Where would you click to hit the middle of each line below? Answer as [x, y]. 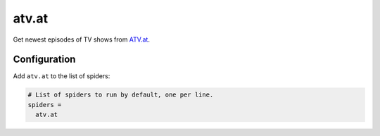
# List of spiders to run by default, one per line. [121, 95]
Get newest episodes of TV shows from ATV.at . [82, 39]
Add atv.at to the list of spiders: [62, 76]
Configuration [44, 60]
